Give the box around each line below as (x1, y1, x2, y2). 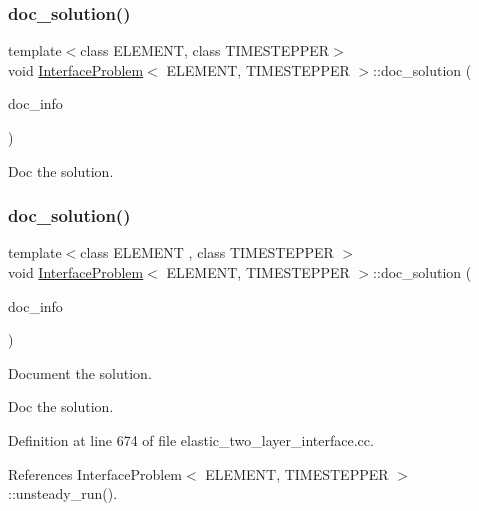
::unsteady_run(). (8, 483, 118, 504)
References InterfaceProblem (8, 463, 183, 484)
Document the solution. (8, 362, 152, 383)
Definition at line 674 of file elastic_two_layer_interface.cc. (8, 429, 374, 450)
